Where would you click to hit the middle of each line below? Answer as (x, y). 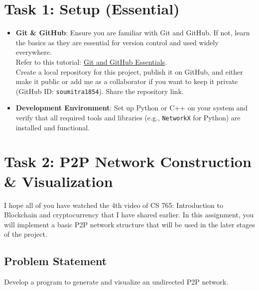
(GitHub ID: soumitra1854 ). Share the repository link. (100, 91)
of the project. (26, 234)
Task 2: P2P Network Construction (128, 161)
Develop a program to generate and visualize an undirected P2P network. (116, 282)
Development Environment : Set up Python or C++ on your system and (132, 108)
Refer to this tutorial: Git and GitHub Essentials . (91, 61)
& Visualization (59, 181)
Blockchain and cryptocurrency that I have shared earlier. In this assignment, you (129, 215)
